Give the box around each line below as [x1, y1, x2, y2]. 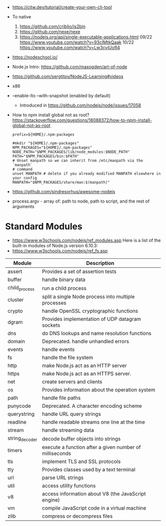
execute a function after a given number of [41, 444, 141, 451]
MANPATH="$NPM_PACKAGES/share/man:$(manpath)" [12, 180, 110, 185]
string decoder [7, 435, 38, 443]
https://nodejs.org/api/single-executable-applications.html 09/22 [19, 34, 152, 40]
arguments [12, 204, 35, 209]
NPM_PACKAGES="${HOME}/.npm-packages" [12, 145, 92, 150]
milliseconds [41, 450, 72, 457]
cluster [7, 297, 24, 303]
